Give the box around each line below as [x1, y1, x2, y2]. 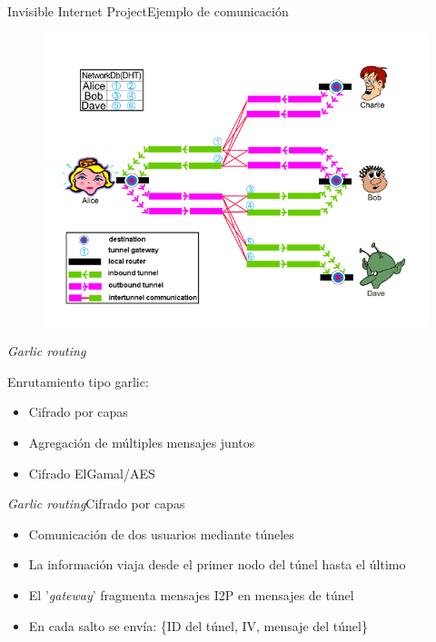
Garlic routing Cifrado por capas [7, 494, 185, 513]
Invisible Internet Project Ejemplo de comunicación [7, 2, 289, 20]
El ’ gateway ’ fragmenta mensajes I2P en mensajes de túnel [28, 586, 354, 605]
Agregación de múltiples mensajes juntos [28, 433, 255, 452]
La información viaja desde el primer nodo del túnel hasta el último [28, 555, 406, 574]
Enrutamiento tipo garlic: [7, 371, 149, 390]
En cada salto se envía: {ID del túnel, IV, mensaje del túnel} [28, 616, 368, 635]
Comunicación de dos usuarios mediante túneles [28, 524, 294, 543]
